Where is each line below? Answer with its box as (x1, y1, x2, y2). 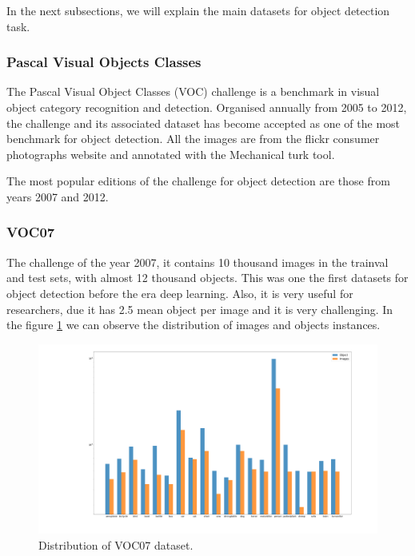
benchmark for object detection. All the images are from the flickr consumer (6, 130, 380, 147)
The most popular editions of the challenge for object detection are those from (6, 173, 390, 189)
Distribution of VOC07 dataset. (38, 536, 194, 553)
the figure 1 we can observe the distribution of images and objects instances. (6, 316, 381, 333)
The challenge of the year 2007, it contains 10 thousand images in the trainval (6, 253, 389, 270)
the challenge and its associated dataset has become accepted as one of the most (6, 114, 401, 131)
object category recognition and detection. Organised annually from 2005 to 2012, (6, 99, 407, 115)
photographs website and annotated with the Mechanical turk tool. (6, 145, 335, 162)
